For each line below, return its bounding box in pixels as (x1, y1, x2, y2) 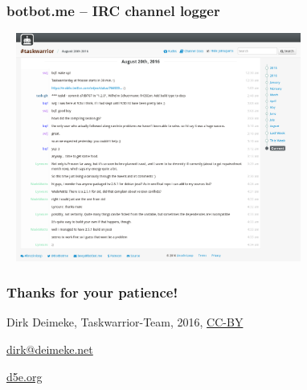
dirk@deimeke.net (6, 341, 93, 358)
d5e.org (6, 367, 43, 384)
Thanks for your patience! (6, 282, 178, 302)
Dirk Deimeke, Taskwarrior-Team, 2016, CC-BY (6, 314, 244, 330)
